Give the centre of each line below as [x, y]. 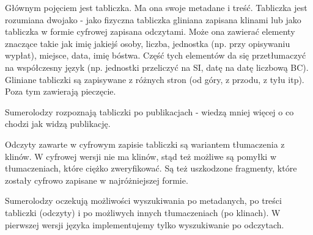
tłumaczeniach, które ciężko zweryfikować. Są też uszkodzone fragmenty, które [151, 168]
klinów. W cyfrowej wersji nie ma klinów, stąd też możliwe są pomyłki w [141, 156]
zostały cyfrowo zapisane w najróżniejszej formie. [97, 180]
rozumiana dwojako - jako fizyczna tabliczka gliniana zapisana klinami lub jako [153, 19]
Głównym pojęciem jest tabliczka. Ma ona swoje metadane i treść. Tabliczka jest [156, 7]
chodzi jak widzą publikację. [58, 124]
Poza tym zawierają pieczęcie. [61, 91]
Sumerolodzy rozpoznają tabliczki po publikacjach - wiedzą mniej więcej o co [149, 111]
